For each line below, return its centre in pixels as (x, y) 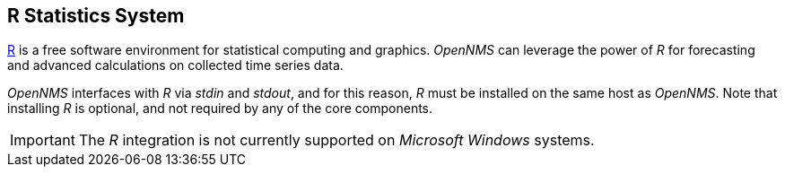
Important (43, 140)
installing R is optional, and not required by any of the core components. (220, 109)
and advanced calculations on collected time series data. (175, 65)
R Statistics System (96, 16)
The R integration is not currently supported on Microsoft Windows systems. (336, 140)
